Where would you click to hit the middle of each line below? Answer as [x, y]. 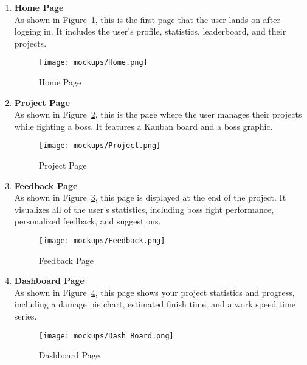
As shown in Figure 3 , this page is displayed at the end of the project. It [150, 197]
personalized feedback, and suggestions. [88, 221]
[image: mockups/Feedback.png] [102, 241]
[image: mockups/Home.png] [93, 63]
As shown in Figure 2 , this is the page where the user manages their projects [158, 114]
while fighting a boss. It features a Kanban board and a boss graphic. [143, 126]
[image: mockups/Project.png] [100, 146]
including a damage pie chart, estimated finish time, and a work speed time [155, 304]
